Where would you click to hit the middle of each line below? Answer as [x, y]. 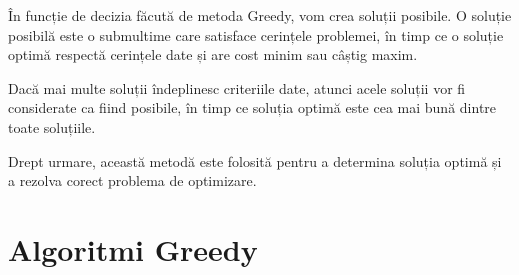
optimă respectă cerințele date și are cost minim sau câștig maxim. [213, 54]
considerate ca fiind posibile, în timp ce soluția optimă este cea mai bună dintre [252, 107]
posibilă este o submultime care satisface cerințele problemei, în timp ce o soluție [256, 34]
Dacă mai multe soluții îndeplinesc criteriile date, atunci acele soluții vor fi [237, 87]
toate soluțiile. [52, 126]
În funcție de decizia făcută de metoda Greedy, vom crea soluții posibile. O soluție [260, 15]
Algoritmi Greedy [133, 248]
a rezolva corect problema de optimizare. [132, 180]
